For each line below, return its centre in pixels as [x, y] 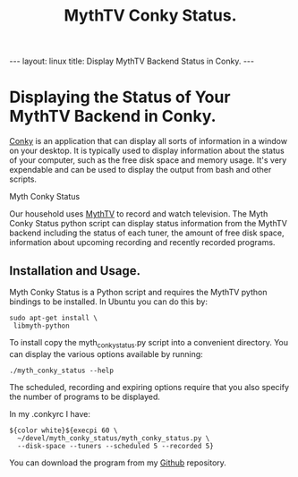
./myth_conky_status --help [62, 371]
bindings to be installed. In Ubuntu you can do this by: [109, 302]
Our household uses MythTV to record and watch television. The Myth [139, 214]
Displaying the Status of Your [120, 97]
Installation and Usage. [75, 271]
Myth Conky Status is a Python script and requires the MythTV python [138, 292]
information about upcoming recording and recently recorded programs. [142, 243]
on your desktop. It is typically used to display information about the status [147, 151]
